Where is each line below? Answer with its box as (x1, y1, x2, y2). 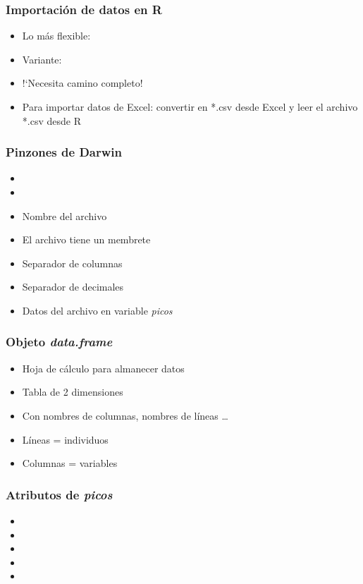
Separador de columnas (22, 255, 123, 270)
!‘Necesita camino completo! (22, 75, 143, 90)
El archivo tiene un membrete (22, 232, 151, 247)
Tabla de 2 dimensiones (22, 384, 123, 399)
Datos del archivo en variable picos (22, 303, 173, 317)
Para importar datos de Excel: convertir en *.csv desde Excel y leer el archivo (22, 99, 358, 114)
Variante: (22, 51, 62, 66)
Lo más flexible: (22, 28, 91, 43)
